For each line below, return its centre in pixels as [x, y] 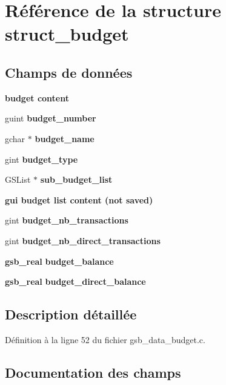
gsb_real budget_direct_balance [75, 281]
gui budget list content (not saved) [79, 199]
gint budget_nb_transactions [67, 220]
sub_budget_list [76, 179]
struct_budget [67, 34]
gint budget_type [42, 159]
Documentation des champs [93, 372]
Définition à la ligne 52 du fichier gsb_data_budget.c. [105, 339]
